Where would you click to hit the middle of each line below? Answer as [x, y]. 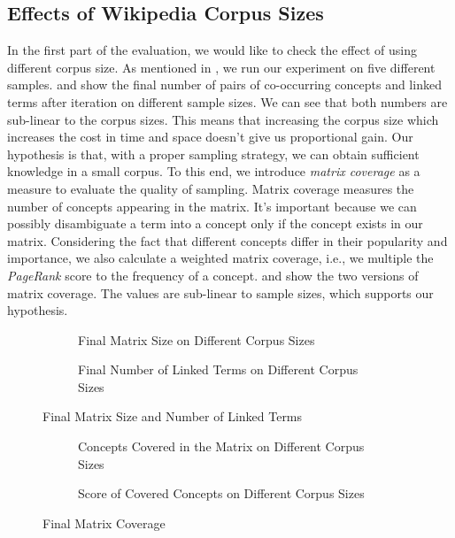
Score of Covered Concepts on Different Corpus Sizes [221, 493]
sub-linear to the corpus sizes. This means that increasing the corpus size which [223, 119]
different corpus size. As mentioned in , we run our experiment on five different [221, 67]
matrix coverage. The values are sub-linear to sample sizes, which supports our [220, 292]
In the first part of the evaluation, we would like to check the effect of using [212, 50]
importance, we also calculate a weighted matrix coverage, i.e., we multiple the [220, 258]
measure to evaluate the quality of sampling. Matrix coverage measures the [211, 188]
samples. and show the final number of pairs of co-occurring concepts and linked [224, 85]
